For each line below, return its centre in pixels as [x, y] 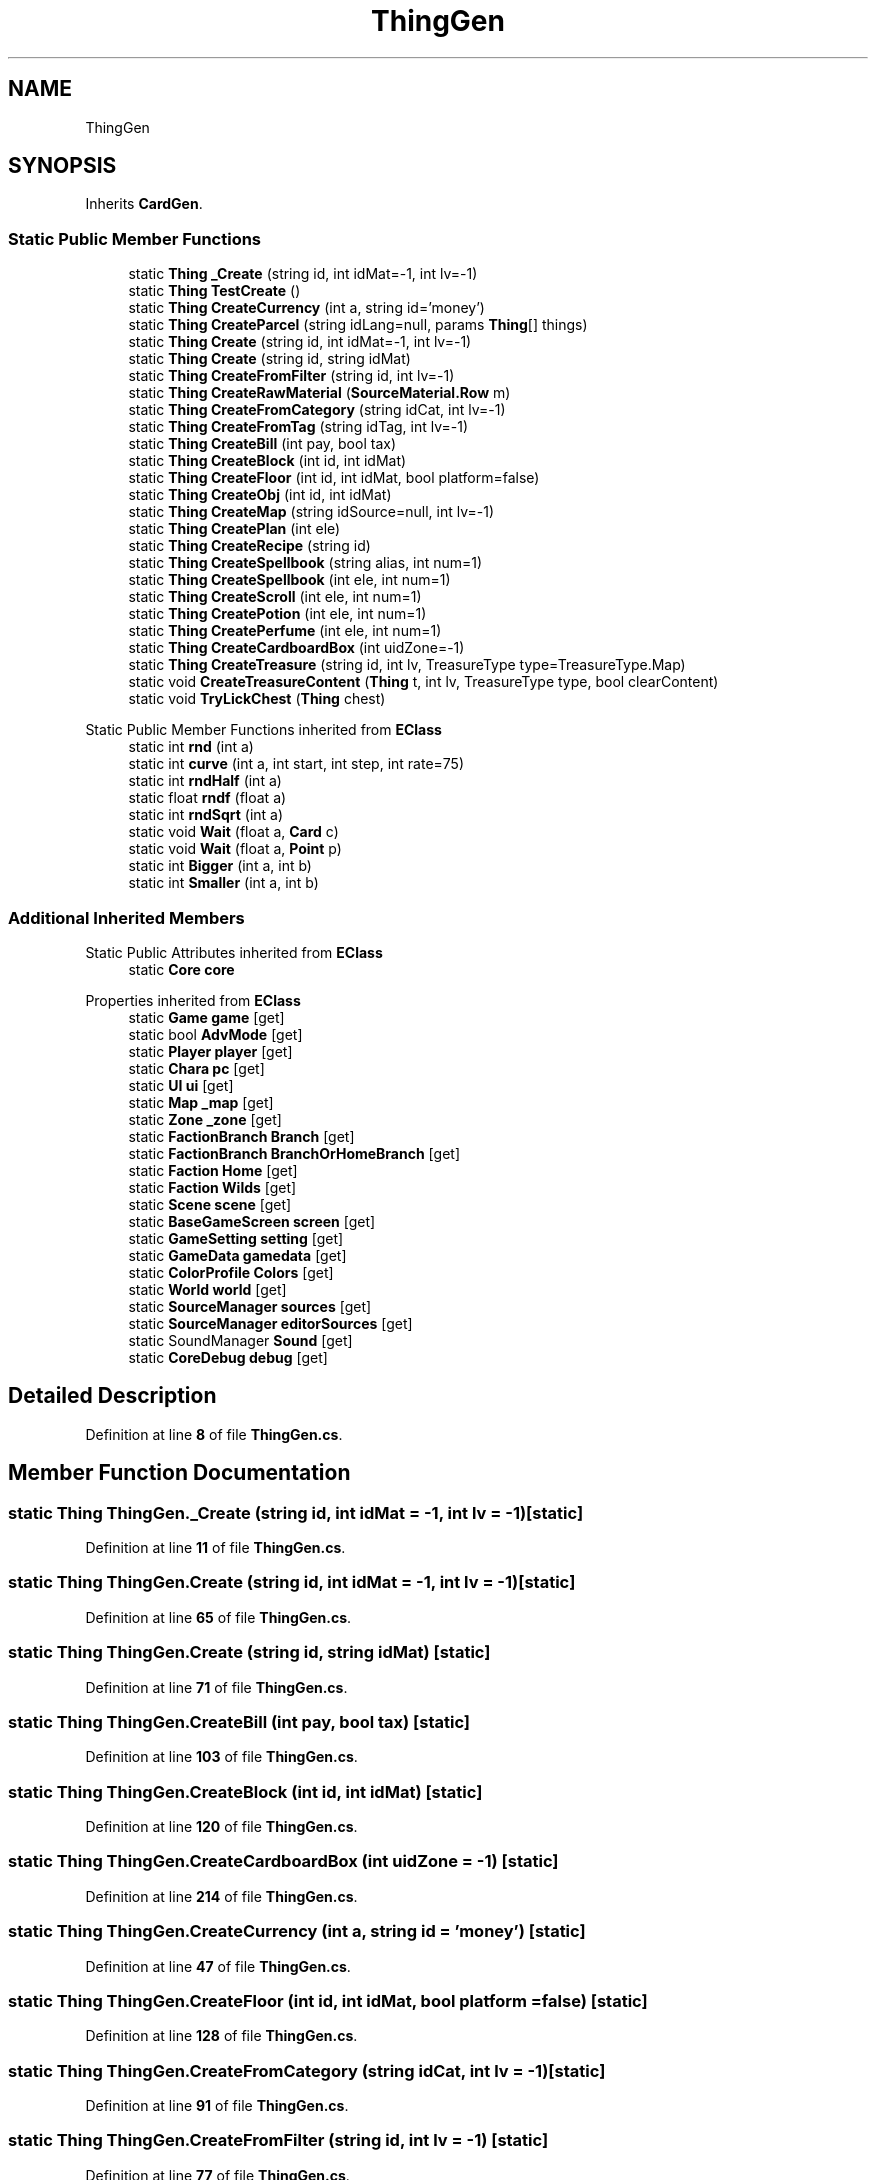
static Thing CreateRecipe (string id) [249, 546]
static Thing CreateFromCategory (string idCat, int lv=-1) [317, 410]
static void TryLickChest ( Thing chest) [257, 699]
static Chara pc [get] [196, 1068]
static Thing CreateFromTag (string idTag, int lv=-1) [298, 427]
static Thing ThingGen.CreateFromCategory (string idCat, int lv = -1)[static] [307, 2070]
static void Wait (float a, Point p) [235, 849]
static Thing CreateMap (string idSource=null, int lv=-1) [311, 512]
